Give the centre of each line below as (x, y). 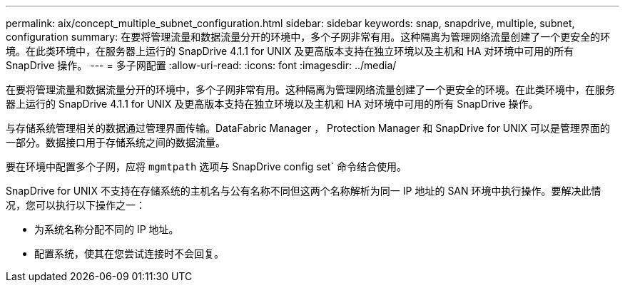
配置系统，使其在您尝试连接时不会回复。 (129, 253)
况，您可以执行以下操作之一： (76, 205)
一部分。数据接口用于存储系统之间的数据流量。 (116, 142)
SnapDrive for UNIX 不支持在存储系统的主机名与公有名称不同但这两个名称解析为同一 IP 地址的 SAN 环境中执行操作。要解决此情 (304, 191)
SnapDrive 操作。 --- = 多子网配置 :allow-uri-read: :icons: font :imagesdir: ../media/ (201, 65)
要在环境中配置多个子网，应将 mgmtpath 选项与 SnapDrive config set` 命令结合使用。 (206, 166)
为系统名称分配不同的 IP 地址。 (107, 229)
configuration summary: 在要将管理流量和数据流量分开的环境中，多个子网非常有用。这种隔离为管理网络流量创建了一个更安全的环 (308, 37)
